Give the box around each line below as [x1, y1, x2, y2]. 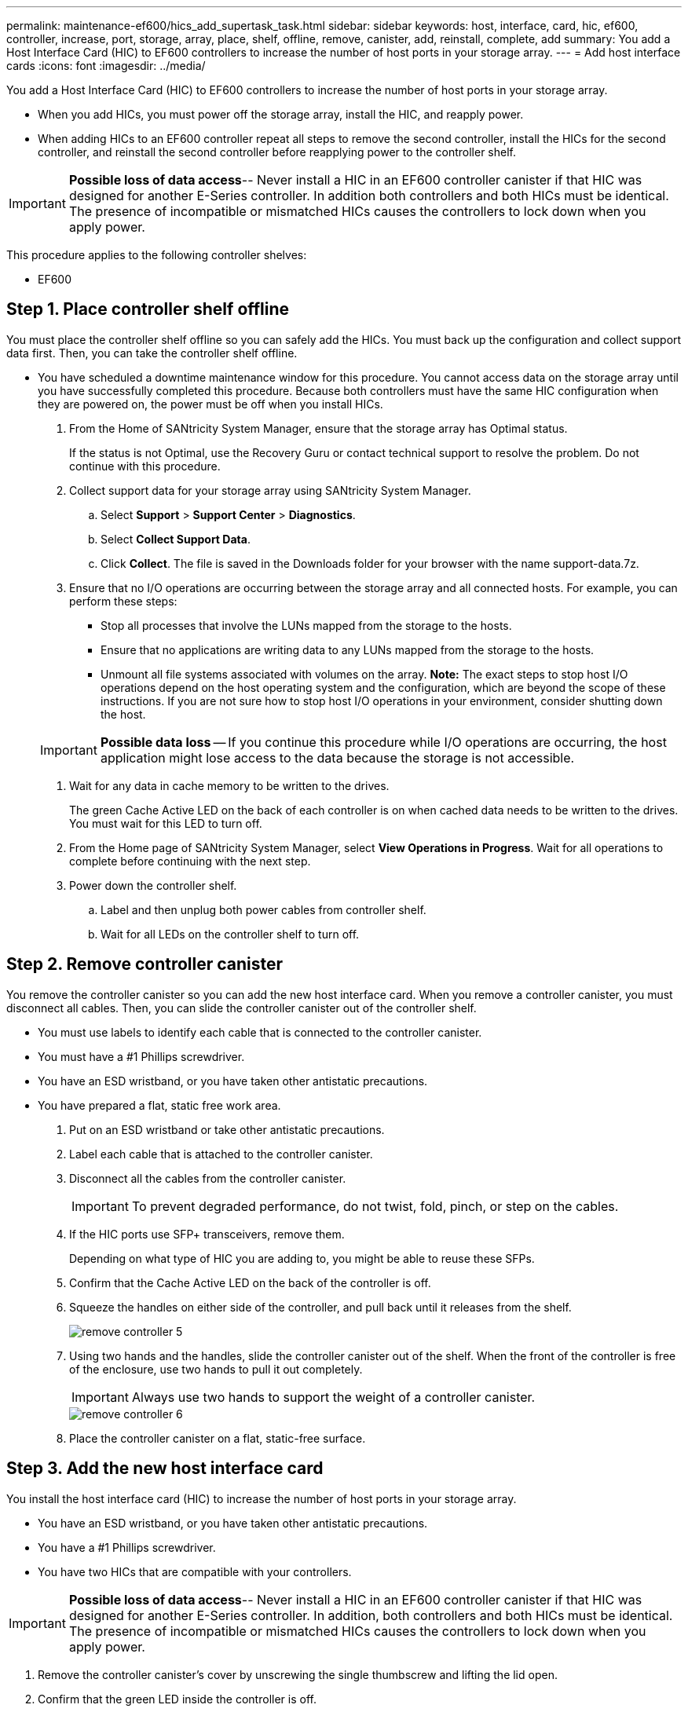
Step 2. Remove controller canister [6, 954, 284, 975]
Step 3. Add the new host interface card [6, 1458, 324, 1479]
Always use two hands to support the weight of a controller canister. [131, 1388, 536, 1405]
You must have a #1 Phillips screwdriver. [38, 1049, 245, 1063]
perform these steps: [69, 594, 177, 608]
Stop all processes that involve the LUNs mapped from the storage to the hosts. [101, 618, 512, 632]
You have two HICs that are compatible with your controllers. [38, 1564, 352, 1578]
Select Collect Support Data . [101, 532, 251, 546]
